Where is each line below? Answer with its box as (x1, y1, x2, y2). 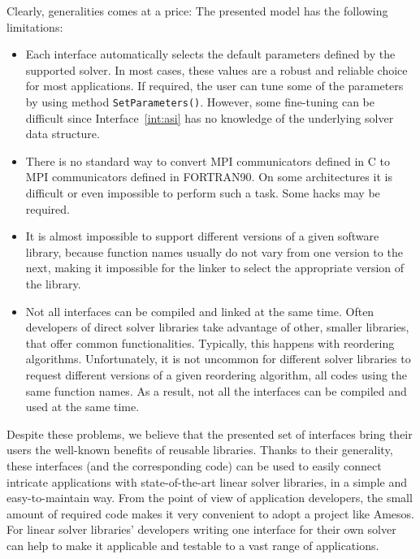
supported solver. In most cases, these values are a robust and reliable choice (25, 61, 408, 78)
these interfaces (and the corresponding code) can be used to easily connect (6, 457, 382, 474)
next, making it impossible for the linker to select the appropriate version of (25, 259, 405, 276)
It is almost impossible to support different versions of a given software (25, 227, 379, 245)
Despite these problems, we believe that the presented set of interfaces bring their (6, 425, 413, 442)
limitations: (6, 18, 63, 35)
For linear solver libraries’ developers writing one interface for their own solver (6, 521, 396, 538)
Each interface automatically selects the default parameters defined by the (25, 45, 396, 63)
